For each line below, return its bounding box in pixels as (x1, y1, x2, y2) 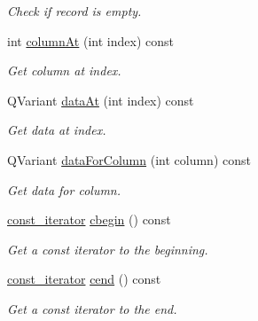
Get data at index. (7, 121, 106, 139)
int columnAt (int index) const (7, 31, 174, 50)
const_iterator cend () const (7, 270, 161, 288)
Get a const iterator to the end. (7, 299, 177, 317)
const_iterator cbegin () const (7, 210, 171, 229)
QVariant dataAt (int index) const (7, 90, 194, 109)
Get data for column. (7, 180, 121, 199)
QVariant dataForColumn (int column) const (7, 150, 251, 168)
